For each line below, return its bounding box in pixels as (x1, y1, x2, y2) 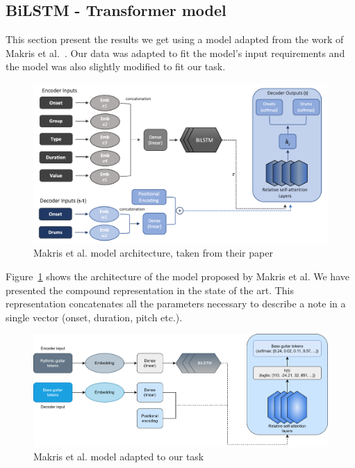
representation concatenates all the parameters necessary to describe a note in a (6, 296, 346, 311)
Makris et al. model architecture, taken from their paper (33, 245, 273, 260)
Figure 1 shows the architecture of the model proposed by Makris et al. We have (6, 268, 349, 283)
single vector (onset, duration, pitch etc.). (6, 309, 183, 324)
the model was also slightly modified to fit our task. (6, 59, 226, 74)
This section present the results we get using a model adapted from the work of (6, 32, 344, 47)
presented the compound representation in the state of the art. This (6, 282, 295, 297)
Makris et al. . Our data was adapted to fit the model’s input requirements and (6, 45, 345, 60)
